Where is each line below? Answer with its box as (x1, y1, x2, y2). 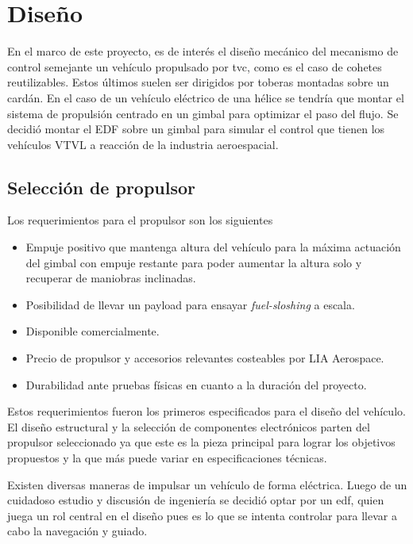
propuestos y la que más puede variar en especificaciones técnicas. (7, 450, 327, 466)
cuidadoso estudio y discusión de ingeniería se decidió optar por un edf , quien (7, 492, 384, 508)
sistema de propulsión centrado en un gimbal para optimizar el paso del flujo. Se (7, 105, 399, 121)
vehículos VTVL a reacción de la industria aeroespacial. (7, 136, 279, 152)
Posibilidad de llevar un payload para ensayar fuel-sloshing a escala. (25, 296, 355, 312)
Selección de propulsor (7, 174, 196, 199)
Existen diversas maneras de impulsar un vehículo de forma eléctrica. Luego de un (7, 476, 407, 492)
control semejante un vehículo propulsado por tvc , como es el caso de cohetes (7, 58, 382, 75)
